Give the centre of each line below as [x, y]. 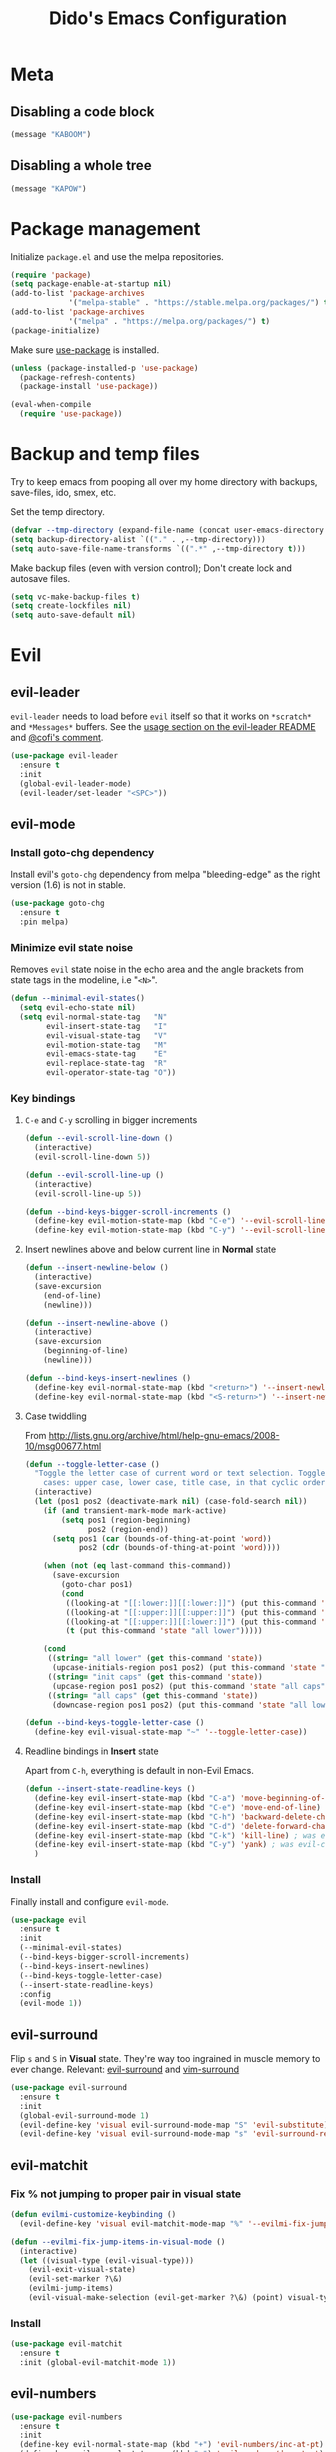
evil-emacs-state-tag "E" [107, 1054]
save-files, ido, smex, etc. [63, 492]
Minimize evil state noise [72, 947]
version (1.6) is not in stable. [68, 885]
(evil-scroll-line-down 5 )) [93, 1157]
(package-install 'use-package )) [89, 387]
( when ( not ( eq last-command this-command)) [137, 1566]
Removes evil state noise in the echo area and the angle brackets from [157, 969]
